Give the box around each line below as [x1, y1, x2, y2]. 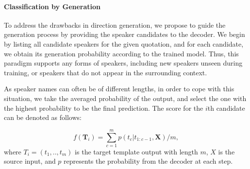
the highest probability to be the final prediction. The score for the [4, 102, 203, 113]
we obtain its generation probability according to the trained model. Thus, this [4, 48, 239, 58]
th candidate [207, 102, 245, 113]
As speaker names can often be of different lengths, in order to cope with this [4, 84, 234, 94]
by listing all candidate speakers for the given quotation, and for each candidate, [4, 38, 244, 49]
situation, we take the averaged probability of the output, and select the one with [4, 93, 247, 103]
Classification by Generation [4, 1, 101, 11]
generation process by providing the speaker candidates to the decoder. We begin [4, 29, 245, 39]
